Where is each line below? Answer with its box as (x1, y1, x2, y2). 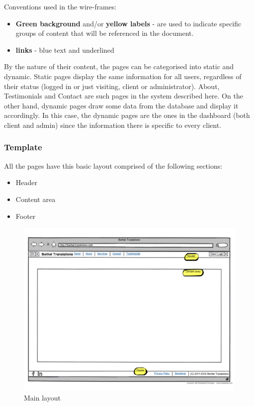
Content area (15, 194, 56, 204)
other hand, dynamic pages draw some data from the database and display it (4, 100, 239, 110)
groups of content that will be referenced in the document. (15, 28, 194, 38)
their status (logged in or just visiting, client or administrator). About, (4, 81, 220, 91)
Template (4, 141, 42, 153)
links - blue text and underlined (15, 44, 114, 55)
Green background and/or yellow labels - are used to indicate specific (15, 18, 242, 28)
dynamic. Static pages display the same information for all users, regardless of (4, 71, 242, 81)
